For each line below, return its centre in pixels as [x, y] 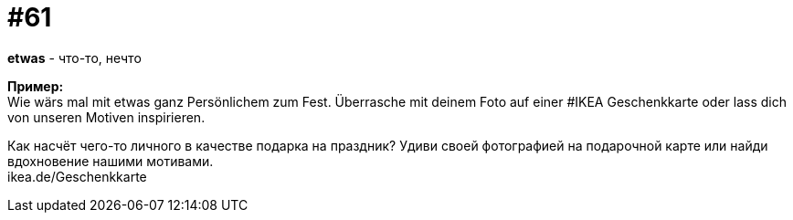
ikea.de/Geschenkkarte [77, 176]
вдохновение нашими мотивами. [111, 161]
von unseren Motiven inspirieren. [106, 117]
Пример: [36, 86]
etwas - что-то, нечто [74, 58]
